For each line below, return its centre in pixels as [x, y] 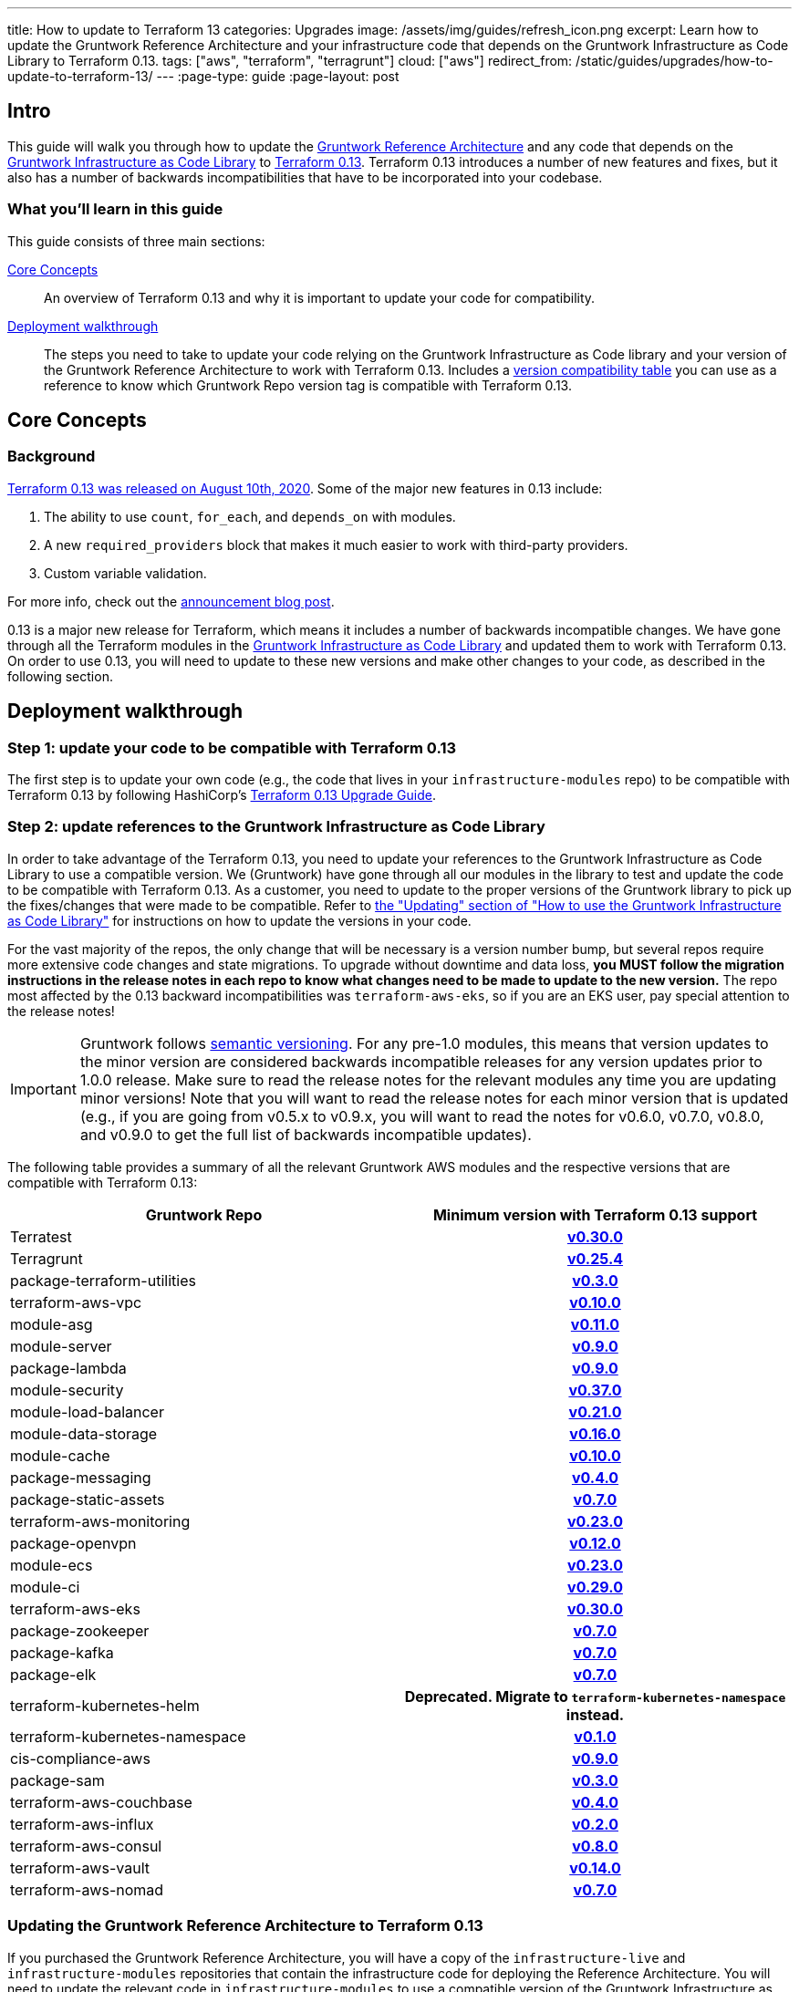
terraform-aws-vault [80, 1867]
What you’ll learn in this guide [115, 209]
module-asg [52, 1324]
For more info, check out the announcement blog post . [171, 601]
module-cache [60, 1455]
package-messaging [81, 1477]
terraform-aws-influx [82, 1824]
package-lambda [68, 1368]
